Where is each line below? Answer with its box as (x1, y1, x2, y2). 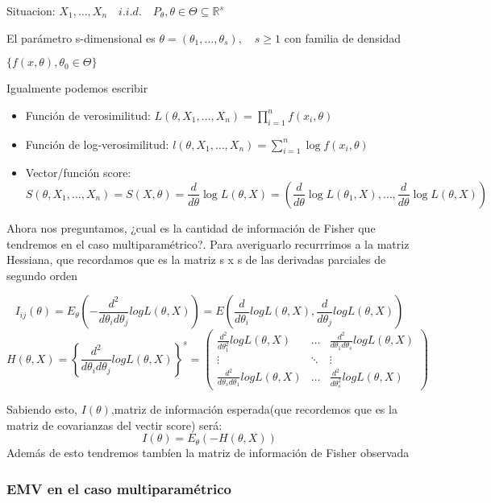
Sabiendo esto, (6, 401, 77, 418)
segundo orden (6, 266, 78, 283)
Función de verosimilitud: (25, 106, 151, 123)
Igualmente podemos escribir (6, 80, 148, 97)
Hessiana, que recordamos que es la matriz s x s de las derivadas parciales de (6, 251, 386, 268)
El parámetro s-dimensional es (6, 29, 156, 46)
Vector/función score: (25, 164, 131, 181)
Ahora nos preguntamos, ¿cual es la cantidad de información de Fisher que (6, 219, 376, 236)
